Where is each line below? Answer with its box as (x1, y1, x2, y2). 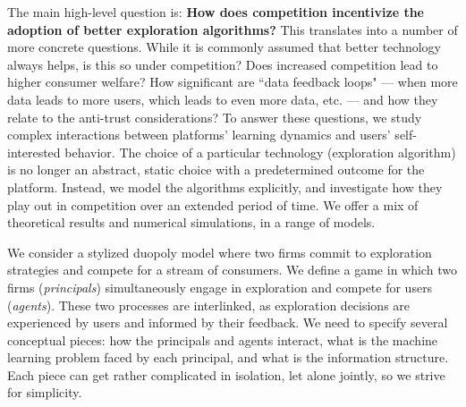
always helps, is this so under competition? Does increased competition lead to (7, 55, 438, 73)
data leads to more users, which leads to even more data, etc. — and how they (7, 89, 438, 108)
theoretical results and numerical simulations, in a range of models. (7, 213, 376, 232)
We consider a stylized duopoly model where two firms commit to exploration (7, 242, 432, 261)
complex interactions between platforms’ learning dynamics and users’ (7, 125, 391, 144)
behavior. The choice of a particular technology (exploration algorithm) (64, 142, 456, 161)
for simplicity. (7, 383, 82, 402)
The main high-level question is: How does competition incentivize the (7, 3, 424, 21)
